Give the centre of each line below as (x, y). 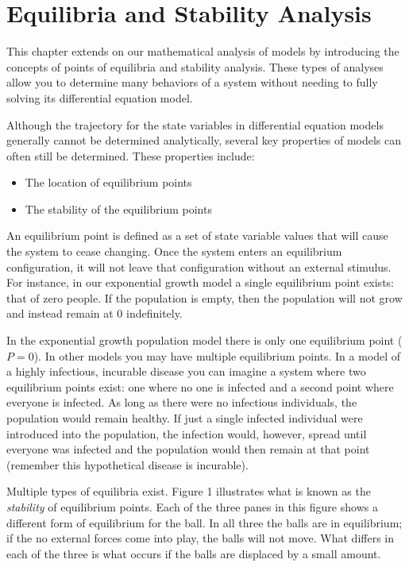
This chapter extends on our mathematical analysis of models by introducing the (203, 51)
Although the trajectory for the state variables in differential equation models (195, 124)
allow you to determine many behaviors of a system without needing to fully (192, 82)
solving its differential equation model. (100, 97)
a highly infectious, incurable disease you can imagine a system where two (186, 371)
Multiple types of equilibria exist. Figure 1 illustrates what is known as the (189, 491)
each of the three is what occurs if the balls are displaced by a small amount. (194, 553)
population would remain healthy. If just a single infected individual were (185, 418)
